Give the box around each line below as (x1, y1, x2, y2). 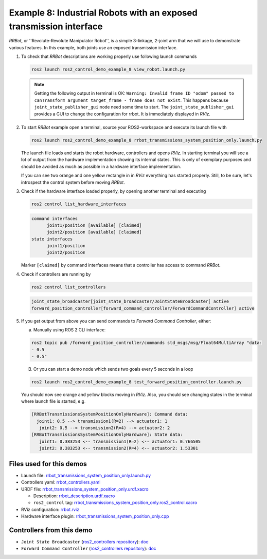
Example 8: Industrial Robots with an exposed (9, 7, 198, 18)
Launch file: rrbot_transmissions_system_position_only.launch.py (21, 472, 151, 478)
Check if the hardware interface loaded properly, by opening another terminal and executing (21, 188, 206, 194)
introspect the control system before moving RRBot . (21, 179, 125, 185)
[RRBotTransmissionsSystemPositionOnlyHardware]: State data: (31, 432, 183, 437)
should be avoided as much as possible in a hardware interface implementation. (21, 163, 181, 169)
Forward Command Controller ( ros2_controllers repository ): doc (21, 545, 157, 552)
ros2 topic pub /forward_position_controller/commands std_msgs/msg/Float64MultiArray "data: (31, 340, 263, 345)
